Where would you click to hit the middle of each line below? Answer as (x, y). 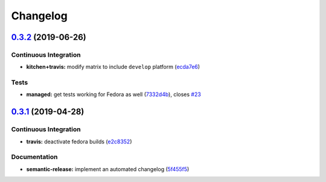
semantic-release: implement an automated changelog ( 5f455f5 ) (108, 169)
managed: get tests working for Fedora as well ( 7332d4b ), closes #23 (114, 94)
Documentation (34, 157)
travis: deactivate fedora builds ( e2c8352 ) (79, 141)
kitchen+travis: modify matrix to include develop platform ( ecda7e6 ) (113, 67)
